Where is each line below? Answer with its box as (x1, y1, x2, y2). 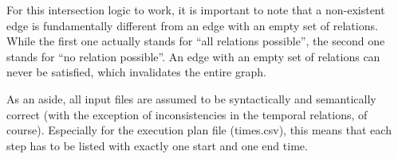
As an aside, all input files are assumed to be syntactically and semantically (6, 90, 376, 107)
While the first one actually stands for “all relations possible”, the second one (6, 33, 385, 49)
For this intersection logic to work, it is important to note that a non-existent (6, 2, 385, 17)
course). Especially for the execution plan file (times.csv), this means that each (6, 122, 392, 138)
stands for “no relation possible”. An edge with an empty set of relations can (6, 48, 380, 64)
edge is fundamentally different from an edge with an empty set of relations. (6, 17, 378, 33)
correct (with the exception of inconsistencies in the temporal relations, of (6, 106, 368, 122)
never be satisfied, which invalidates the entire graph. (6, 64, 266, 80)
